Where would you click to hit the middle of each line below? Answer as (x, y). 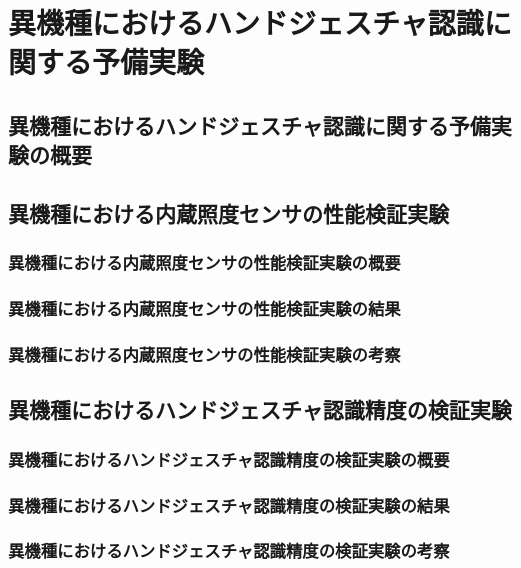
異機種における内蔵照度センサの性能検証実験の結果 (204, 308)
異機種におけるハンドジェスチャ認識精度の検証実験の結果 (229, 504)
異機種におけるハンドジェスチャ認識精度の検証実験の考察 (229, 550)
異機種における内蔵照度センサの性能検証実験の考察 (204, 354)
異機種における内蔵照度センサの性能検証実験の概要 (204, 262)
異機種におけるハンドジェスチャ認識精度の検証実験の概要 (229, 458)
